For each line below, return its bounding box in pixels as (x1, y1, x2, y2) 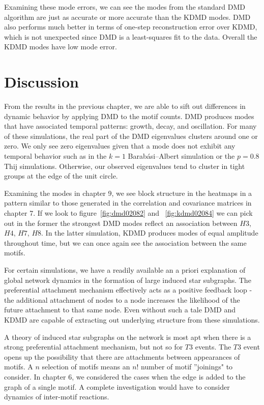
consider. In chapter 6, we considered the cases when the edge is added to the (4, 371, 246, 382)
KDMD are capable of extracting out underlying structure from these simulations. (4, 314, 260, 325)
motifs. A (4, 361, 33, 372)
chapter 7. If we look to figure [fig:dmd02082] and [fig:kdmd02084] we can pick (4, 208, 253, 218)
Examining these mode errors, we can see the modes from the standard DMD (4, 2, 246, 12)
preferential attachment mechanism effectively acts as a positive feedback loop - (4, 284, 252, 295)
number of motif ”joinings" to (141, 361, 233, 372)
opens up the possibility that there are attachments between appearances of (4, 351, 240, 362)
